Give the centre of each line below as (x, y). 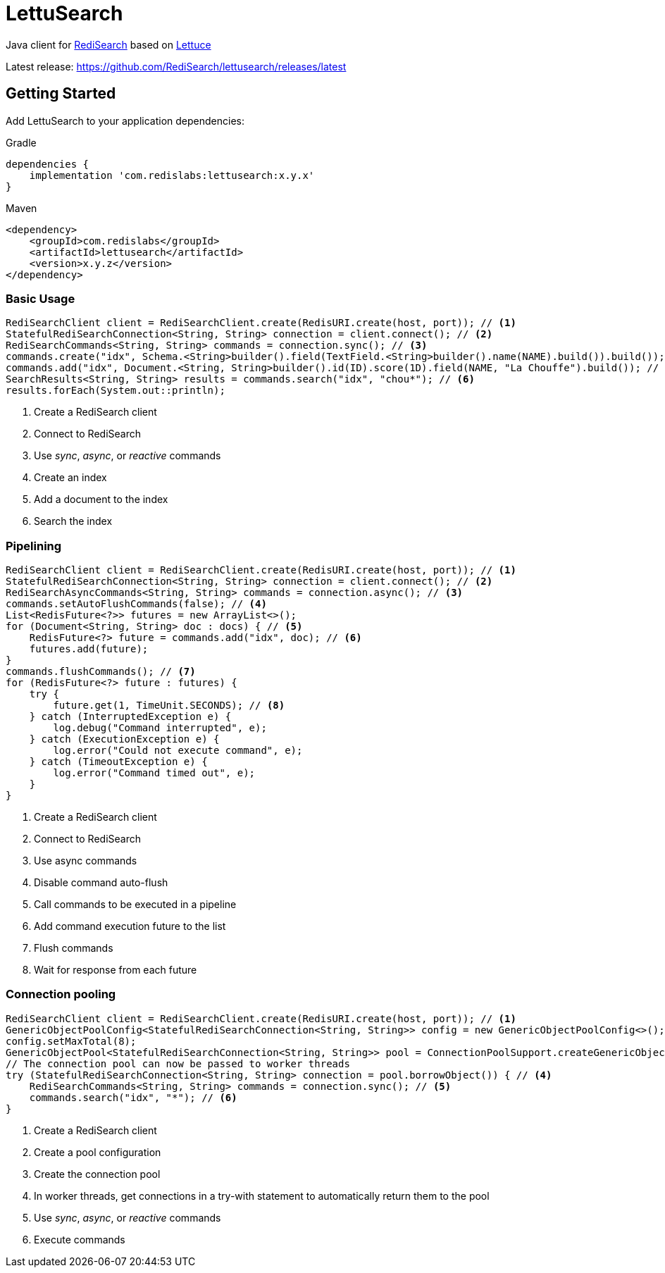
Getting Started (61, 94)
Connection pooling (61, 994)
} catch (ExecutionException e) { (124, 739)
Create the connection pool (97, 1174)
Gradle (21, 142)
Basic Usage (41, 298)
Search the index (73, 521)
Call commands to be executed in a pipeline (135, 905)
